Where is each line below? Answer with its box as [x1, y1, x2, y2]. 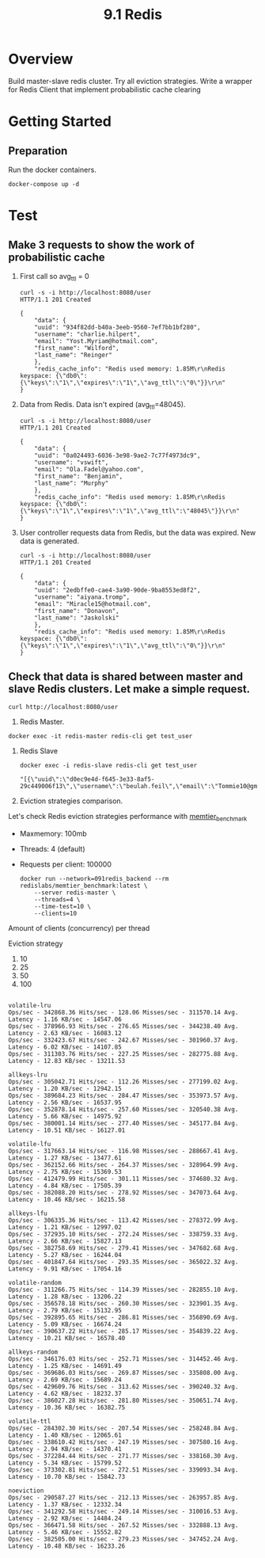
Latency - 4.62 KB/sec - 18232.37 [8, 1390, 123, 1398]
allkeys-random [8, 1348, 59, 1356]
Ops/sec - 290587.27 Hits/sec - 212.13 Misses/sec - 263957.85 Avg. [8, 1494, 239, 1502]
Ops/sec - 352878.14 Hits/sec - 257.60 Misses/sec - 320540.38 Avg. [8, 1106, 239, 1114]
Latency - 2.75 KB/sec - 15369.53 [8, 1168, 123, 1176]
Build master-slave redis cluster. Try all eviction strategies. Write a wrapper [8, 76, 253, 86]
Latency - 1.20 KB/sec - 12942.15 [8, 1085, 123, 1093]
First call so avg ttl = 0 [19, 271, 89, 283]
